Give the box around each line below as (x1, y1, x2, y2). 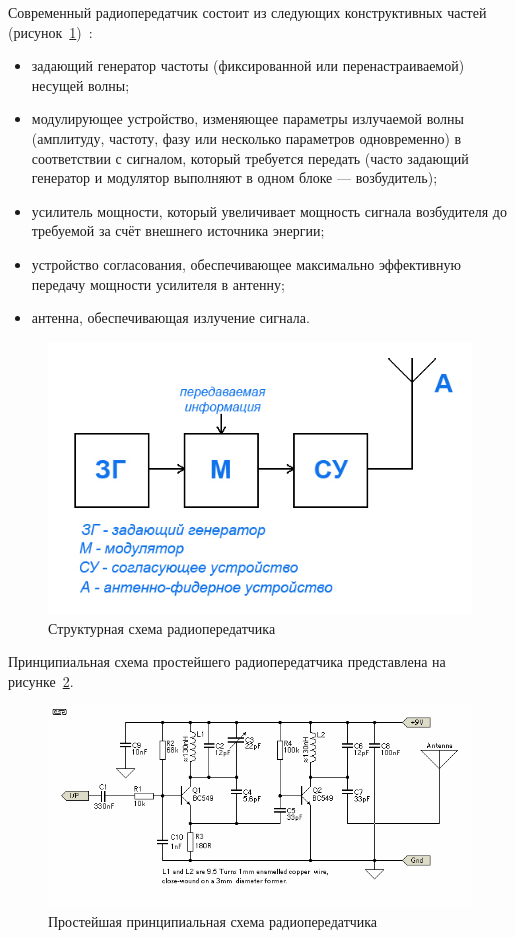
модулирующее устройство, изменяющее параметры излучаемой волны (31, 108, 464, 129)
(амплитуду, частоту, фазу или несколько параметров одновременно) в (31, 127, 462, 148)
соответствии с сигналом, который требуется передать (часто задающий (31, 147, 469, 168)
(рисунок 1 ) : (8, 21, 93, 42)
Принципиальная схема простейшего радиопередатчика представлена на (8, 651, 446, 672)
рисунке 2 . (8, 670, 74, 691)
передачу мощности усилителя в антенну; (31, 273, 285, 294)
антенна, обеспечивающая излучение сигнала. (31, 307, 310, 328)
